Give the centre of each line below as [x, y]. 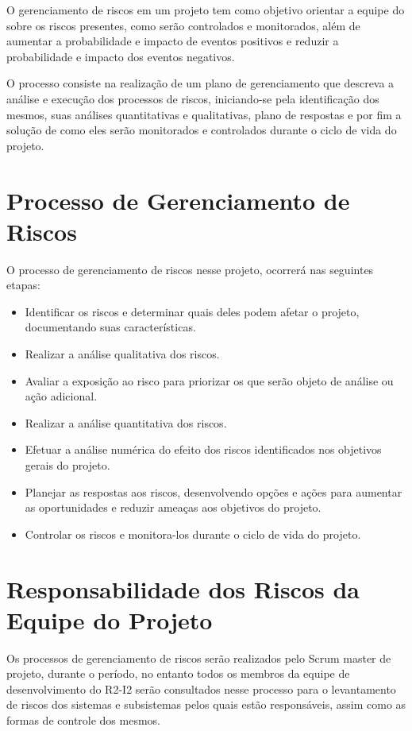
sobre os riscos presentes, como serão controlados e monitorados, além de [183, 25]
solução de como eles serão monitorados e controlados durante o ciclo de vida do [202, 130]
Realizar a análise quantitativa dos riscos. [126, 422]
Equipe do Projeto [110, 619]
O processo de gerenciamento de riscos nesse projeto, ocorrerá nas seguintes [190, 269]
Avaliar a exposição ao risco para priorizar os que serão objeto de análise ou [209, 380]
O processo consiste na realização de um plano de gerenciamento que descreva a [200, 83]
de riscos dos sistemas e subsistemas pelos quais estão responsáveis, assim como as [206, 704]
